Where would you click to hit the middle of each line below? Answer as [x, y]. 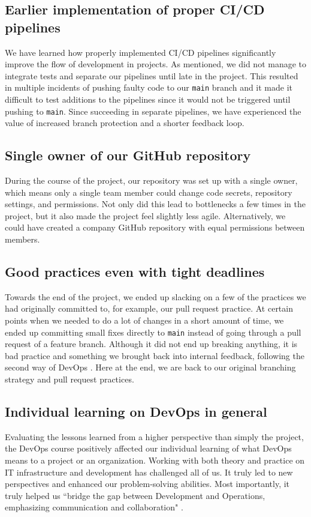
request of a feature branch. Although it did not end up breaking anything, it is [151, 344]
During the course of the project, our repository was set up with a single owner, [151, 180]
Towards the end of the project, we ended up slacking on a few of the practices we [155, 296]
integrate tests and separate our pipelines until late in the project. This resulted [152, 75]
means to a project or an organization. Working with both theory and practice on [155, 460]
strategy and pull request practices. [70, 379]
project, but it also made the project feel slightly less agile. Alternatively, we [145, 215]
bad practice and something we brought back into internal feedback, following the [155, 355]
